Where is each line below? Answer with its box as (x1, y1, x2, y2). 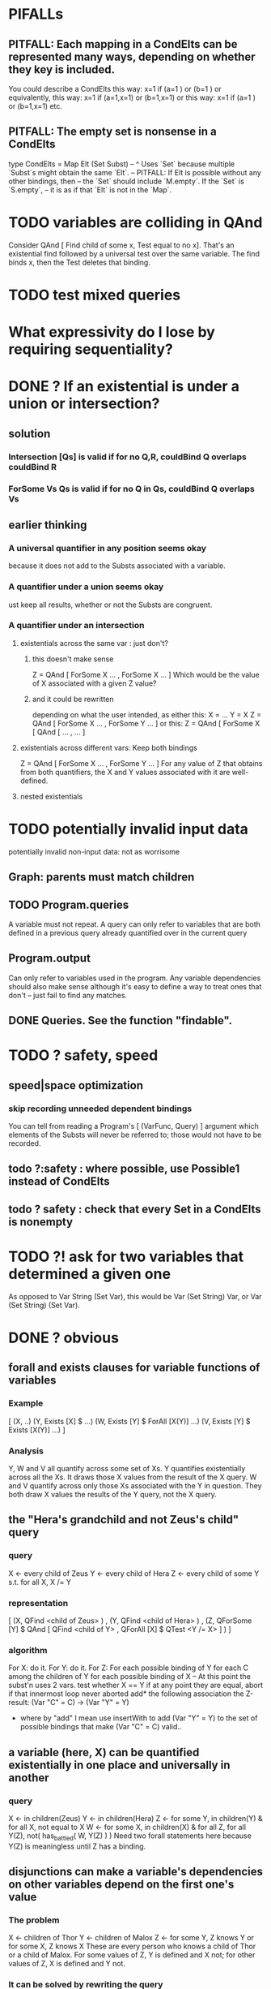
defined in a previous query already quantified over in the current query (8, 928, 248, 937)
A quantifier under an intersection (8, 620, 145, 631)
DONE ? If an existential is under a (8, 377, 240, 396)
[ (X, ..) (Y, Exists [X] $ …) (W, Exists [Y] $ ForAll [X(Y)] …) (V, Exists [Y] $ (8, 1416, 251, 1426)
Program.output (8, 951, 91, 966)
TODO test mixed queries (8, 286, 181, 304)
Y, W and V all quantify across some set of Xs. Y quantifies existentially (8, 1463, 246, 1473)
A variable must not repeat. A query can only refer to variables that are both (8, 919, 261, 929)
